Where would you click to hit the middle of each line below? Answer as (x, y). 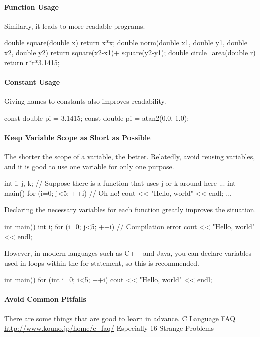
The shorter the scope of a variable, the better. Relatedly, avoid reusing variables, (130, 156)
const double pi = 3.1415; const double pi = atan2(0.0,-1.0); (97, 117)
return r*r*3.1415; (32, 62)
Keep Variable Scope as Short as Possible (77, 137)
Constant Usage (32, 81)
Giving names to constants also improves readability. (85, 100)
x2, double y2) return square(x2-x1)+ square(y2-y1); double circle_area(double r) (130, 52)
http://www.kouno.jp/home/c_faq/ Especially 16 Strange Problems (109, 328)
